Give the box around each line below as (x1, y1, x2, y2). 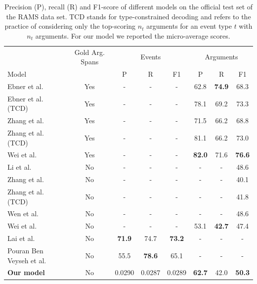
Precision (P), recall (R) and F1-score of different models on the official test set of (4, 1, 253, 11)
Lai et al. (7, 233, 35, 243)
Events (140, 51, 161, 62)
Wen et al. (7, 208, 39, 219)
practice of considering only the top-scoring (4, 21, 136, 31)
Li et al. (7, 162, 32, 172)
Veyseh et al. (7, 255, 46, 265)
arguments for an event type (146, 21, 232, 31)
